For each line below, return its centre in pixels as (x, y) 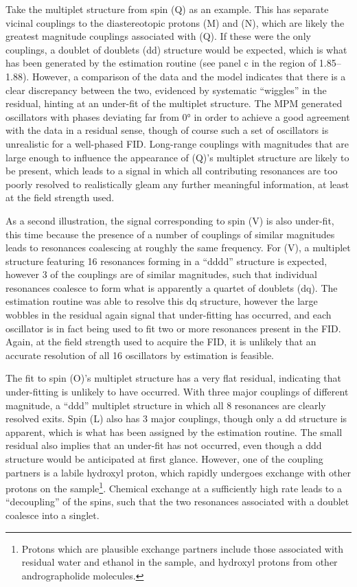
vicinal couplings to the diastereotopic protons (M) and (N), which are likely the (175, 22)
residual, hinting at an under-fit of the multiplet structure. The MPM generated (174, 103)
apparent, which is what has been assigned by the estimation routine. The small (174, 431)
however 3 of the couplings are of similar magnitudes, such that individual (161, 274)
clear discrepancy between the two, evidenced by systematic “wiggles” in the (166, 90)
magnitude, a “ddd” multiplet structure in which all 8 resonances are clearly (166, 405)
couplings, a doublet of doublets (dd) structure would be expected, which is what (176, 49)
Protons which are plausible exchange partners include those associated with (183, 548)
